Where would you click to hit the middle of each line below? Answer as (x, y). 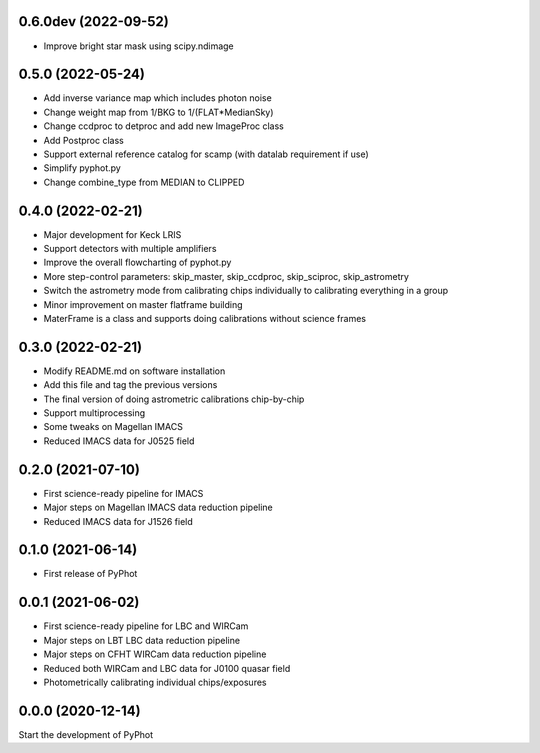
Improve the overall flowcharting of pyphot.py (137, 262)
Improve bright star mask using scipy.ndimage (138, 46)
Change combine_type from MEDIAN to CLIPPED (144, 182)
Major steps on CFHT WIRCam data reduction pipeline (155, 654)
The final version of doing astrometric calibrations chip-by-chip (174, 399)
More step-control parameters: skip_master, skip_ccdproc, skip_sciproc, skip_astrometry (226, 276)
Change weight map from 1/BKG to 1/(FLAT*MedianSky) (158, 112)
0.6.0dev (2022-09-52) (93, 21)
